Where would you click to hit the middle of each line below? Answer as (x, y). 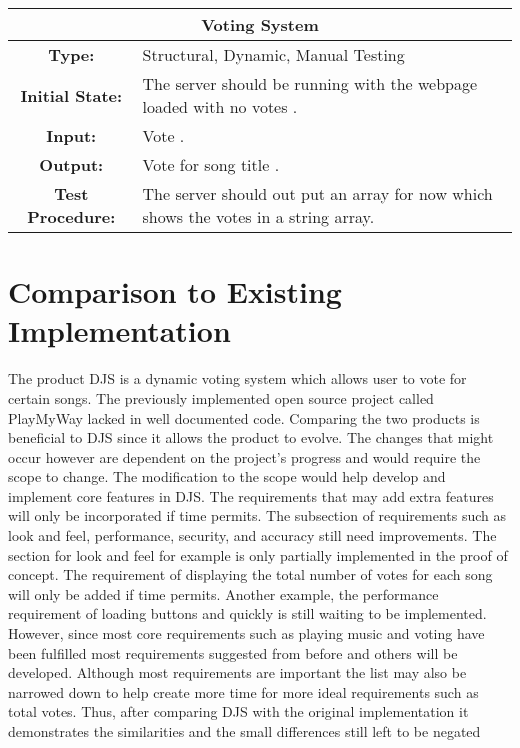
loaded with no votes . (220, 106)
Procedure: (71, 216)
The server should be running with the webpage (310, 83)
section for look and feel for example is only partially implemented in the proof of (258, 554)
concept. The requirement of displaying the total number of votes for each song (250, 574)
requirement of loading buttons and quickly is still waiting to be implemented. (247, 613)
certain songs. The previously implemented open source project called (221, 397)
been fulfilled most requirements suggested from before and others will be (233, 652)
